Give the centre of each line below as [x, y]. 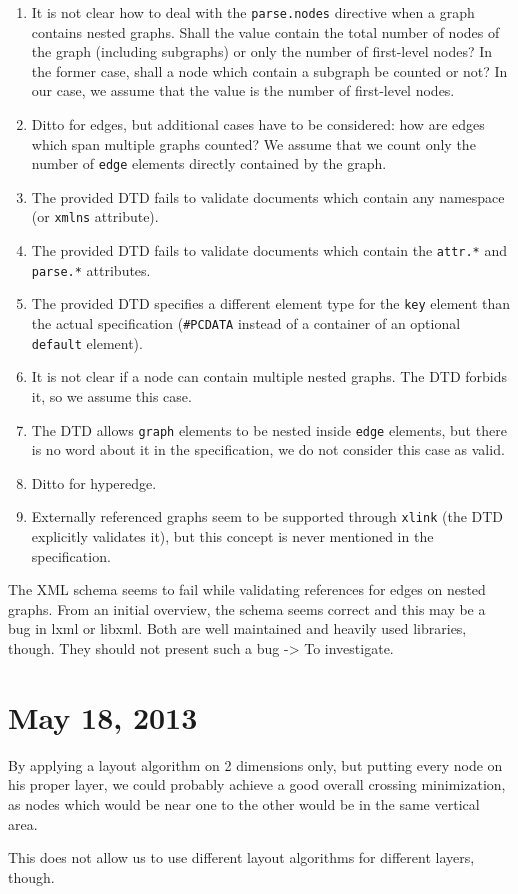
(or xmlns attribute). [95, 216]
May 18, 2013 [103, 716]
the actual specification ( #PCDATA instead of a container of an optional [246, 323]
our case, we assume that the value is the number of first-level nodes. [243, 90]
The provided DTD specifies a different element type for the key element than [271, 303]
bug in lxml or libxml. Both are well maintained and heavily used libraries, [237, 628]
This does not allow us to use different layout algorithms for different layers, [241, 857]
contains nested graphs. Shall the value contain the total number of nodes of [265, 31]
